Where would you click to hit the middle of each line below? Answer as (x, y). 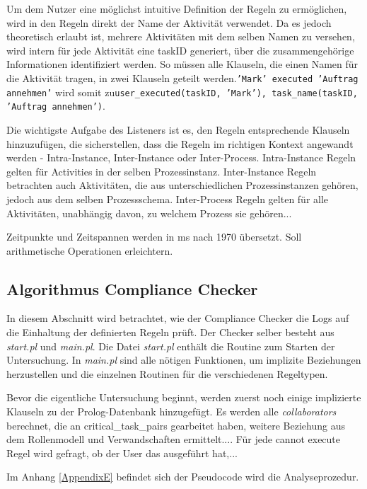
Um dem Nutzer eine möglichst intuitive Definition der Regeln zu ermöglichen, (177, 8)
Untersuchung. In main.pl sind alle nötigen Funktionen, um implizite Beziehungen (184, 360)
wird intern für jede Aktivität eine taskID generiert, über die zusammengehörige (180, 50)
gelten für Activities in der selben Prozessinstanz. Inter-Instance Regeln (162, 171)
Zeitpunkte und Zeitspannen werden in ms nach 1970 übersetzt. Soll (154, 237)
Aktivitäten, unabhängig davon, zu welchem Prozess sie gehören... (149, 213)
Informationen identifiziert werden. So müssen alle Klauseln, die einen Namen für (182, 64)
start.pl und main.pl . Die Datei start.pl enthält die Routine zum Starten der (171, 346)
